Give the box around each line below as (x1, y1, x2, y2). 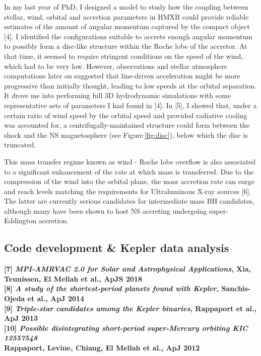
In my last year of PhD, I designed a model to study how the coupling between (4, 2, 248, 12)
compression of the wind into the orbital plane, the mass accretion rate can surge (4, 176, 254, 187)
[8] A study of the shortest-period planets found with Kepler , (4, 283, 219, 294)
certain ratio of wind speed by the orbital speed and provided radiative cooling (4, 110, 247, 120)
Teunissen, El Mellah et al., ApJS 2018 (4, 273, 143, 284)
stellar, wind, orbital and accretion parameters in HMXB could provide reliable (4, 11, 249, 22)
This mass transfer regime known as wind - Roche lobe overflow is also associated (4, 156, 256, 166)
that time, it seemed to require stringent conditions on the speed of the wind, (4, 50, 243, 61)
